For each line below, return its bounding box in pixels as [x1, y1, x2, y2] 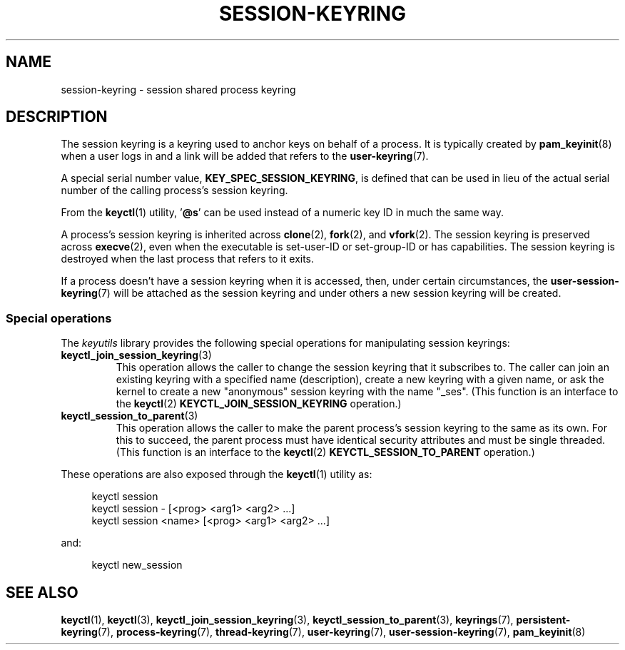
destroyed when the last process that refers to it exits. [61, 253, 315, 265]
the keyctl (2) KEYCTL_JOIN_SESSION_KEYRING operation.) [116, 397, 402, 410]
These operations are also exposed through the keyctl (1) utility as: [61, 468, 372, 481]
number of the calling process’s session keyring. [61, 184, 288, 197]
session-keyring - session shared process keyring [61, 83, 296, 96]
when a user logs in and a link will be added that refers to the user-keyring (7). [61, 150, 429, 163]
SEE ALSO [6, 583, 78, 601]
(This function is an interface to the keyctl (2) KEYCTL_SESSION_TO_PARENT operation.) [116, 446, 535, 459]
